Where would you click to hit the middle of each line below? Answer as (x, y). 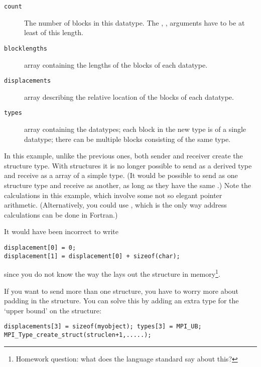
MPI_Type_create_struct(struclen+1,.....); (78, 335)
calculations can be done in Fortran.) (61, 214)
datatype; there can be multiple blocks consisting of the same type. (127, 139)
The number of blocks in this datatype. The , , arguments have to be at (135, 22)
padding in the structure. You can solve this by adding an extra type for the (121, 301)
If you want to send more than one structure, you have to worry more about (121, 291)
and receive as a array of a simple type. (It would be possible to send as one (121, 175)
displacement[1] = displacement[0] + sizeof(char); (92, 256)
